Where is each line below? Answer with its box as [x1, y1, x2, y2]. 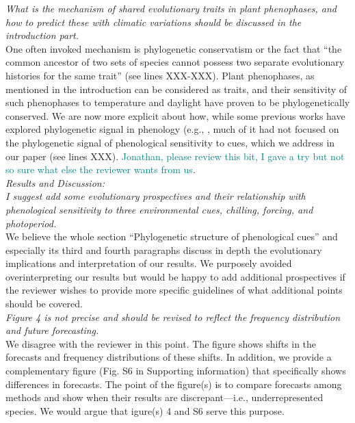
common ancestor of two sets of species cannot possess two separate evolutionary [5, 55, 345, 69]
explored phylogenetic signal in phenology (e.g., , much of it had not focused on [5, 122, 339, 136]
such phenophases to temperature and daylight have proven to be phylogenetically [5, 95, 350, 110]
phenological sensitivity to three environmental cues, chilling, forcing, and [5, 202, 313, 216]
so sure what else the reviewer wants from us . [5, 162, 196, 177]
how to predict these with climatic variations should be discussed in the [5, 14, 302, 29]
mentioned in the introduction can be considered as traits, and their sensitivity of [5, 81, 347, 96]
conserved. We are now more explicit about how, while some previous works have [5, 108, 345, 123]
